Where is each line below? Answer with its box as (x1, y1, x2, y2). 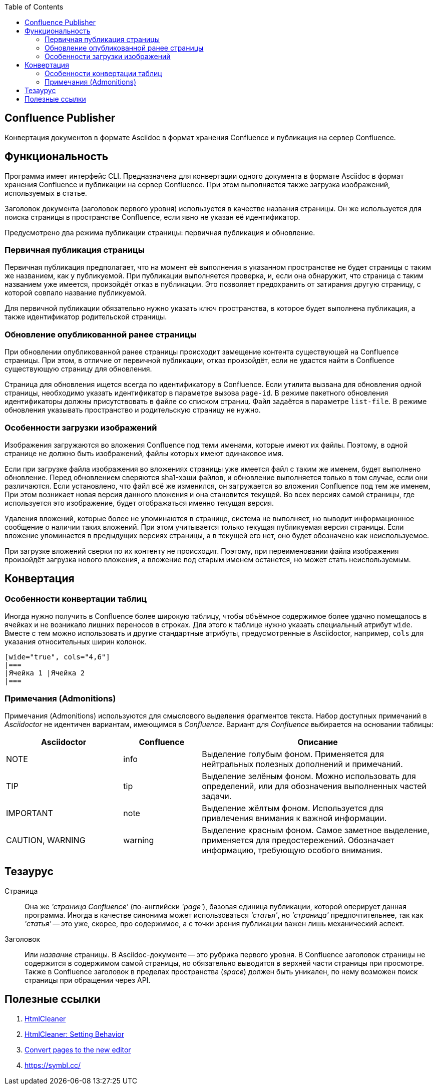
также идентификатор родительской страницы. (5, 312, 167, 321)
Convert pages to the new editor (25, 1045, 131, 1054)
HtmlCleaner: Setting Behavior (25, 1029, 124, 1038)
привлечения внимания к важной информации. (202, 813, 387, 823)
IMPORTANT (6, 808, 53, 818)
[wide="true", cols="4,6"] (5, 653, 110, 661)
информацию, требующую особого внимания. (202, 845, 383, 855)
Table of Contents (5, 3, 64, 11)
